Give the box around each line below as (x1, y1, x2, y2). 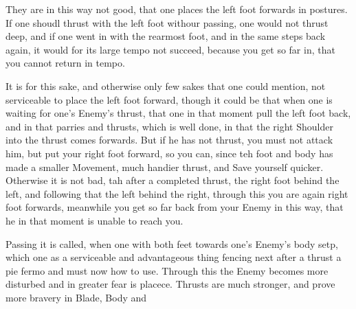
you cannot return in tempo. (5, 56, 125, 70)
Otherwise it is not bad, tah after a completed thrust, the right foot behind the (5, 173, 340, 187)
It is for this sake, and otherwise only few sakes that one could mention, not (5, 78, 326, 93)
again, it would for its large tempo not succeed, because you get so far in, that (5, 42, 335, 56)
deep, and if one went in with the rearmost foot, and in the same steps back (5, 29, 326, 43)
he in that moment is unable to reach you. (5, 213, 183, 227)
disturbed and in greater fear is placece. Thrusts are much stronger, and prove (5, 277, 335, 291)
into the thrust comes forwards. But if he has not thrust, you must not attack (5, 133, 333, 147)
